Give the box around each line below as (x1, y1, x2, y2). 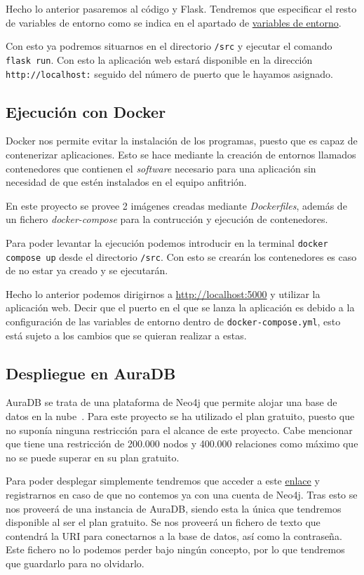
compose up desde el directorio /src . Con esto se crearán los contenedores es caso (6, 249, 357, 264)
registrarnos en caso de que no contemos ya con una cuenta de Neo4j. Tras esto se (6, 487, 358, 502)
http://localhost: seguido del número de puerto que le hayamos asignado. (6, 66, 333, 81)
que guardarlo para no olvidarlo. (6, 556, 144, 570)
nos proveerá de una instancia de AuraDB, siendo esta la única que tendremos (6, 501, 342, 515)
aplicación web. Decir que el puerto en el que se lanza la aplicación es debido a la (6, 300, 355, 315)
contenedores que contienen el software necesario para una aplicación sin (6, 161, 316, 175)
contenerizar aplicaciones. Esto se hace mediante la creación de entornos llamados (6, 147, 356, 161)
